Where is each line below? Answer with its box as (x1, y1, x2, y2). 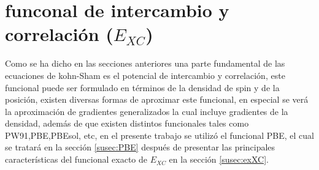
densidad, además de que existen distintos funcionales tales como (5, 117, 249, 130)
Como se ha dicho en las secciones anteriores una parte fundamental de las (5, 57, 285, 70)
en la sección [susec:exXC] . (169, 153, 269, 166)
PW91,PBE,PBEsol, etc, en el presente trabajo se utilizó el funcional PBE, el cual (5, 128, 314, 141)
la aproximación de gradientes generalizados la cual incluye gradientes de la (5, 105, 288, 117)
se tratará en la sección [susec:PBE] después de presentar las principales (5, 141, 275, 153)
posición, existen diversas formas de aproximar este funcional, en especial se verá (5, 93, 309, 106)
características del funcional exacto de (5, 153, 147, 166)
